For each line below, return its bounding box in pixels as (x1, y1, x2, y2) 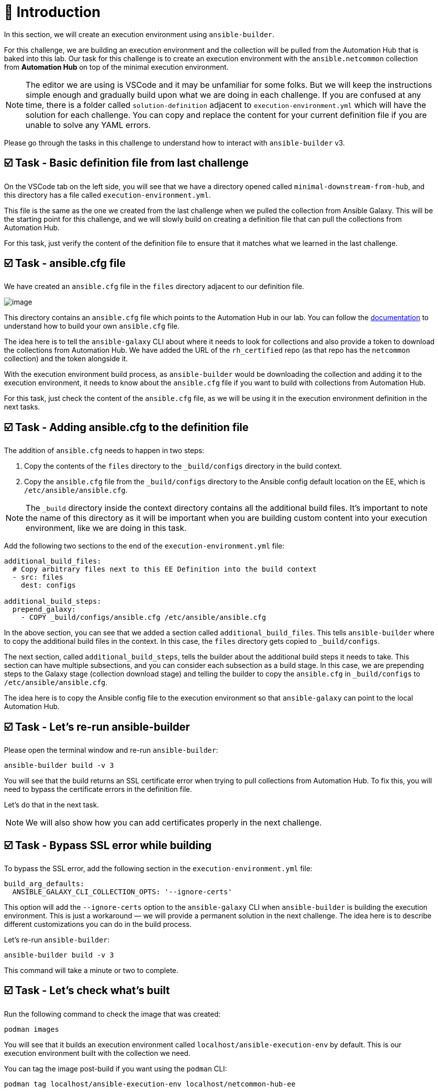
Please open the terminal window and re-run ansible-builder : (4, 746, 218, 755)
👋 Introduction (4, 4, 101, 21)
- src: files (12, 573, 64, 582)
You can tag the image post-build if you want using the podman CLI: (4, 1064, 227, 1073)
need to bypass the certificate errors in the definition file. (4, 785, 192, 794)
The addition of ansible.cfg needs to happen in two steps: (4, 446, 204, 455)
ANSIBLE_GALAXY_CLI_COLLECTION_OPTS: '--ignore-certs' (12, 887, 233, 896)
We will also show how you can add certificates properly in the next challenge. (26, 817, 322, 828)
